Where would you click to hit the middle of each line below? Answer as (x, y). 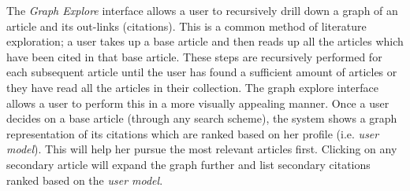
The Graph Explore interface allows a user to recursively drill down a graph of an (202, 10)
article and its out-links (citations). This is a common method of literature (186, 26)
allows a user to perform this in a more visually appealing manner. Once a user (198, 103)
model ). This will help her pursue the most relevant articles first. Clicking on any (202, 149)
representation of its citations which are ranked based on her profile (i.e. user (193, 133)
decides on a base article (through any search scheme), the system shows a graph (202, 118)
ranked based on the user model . (85, 180)
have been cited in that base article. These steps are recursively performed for (194, 56)
